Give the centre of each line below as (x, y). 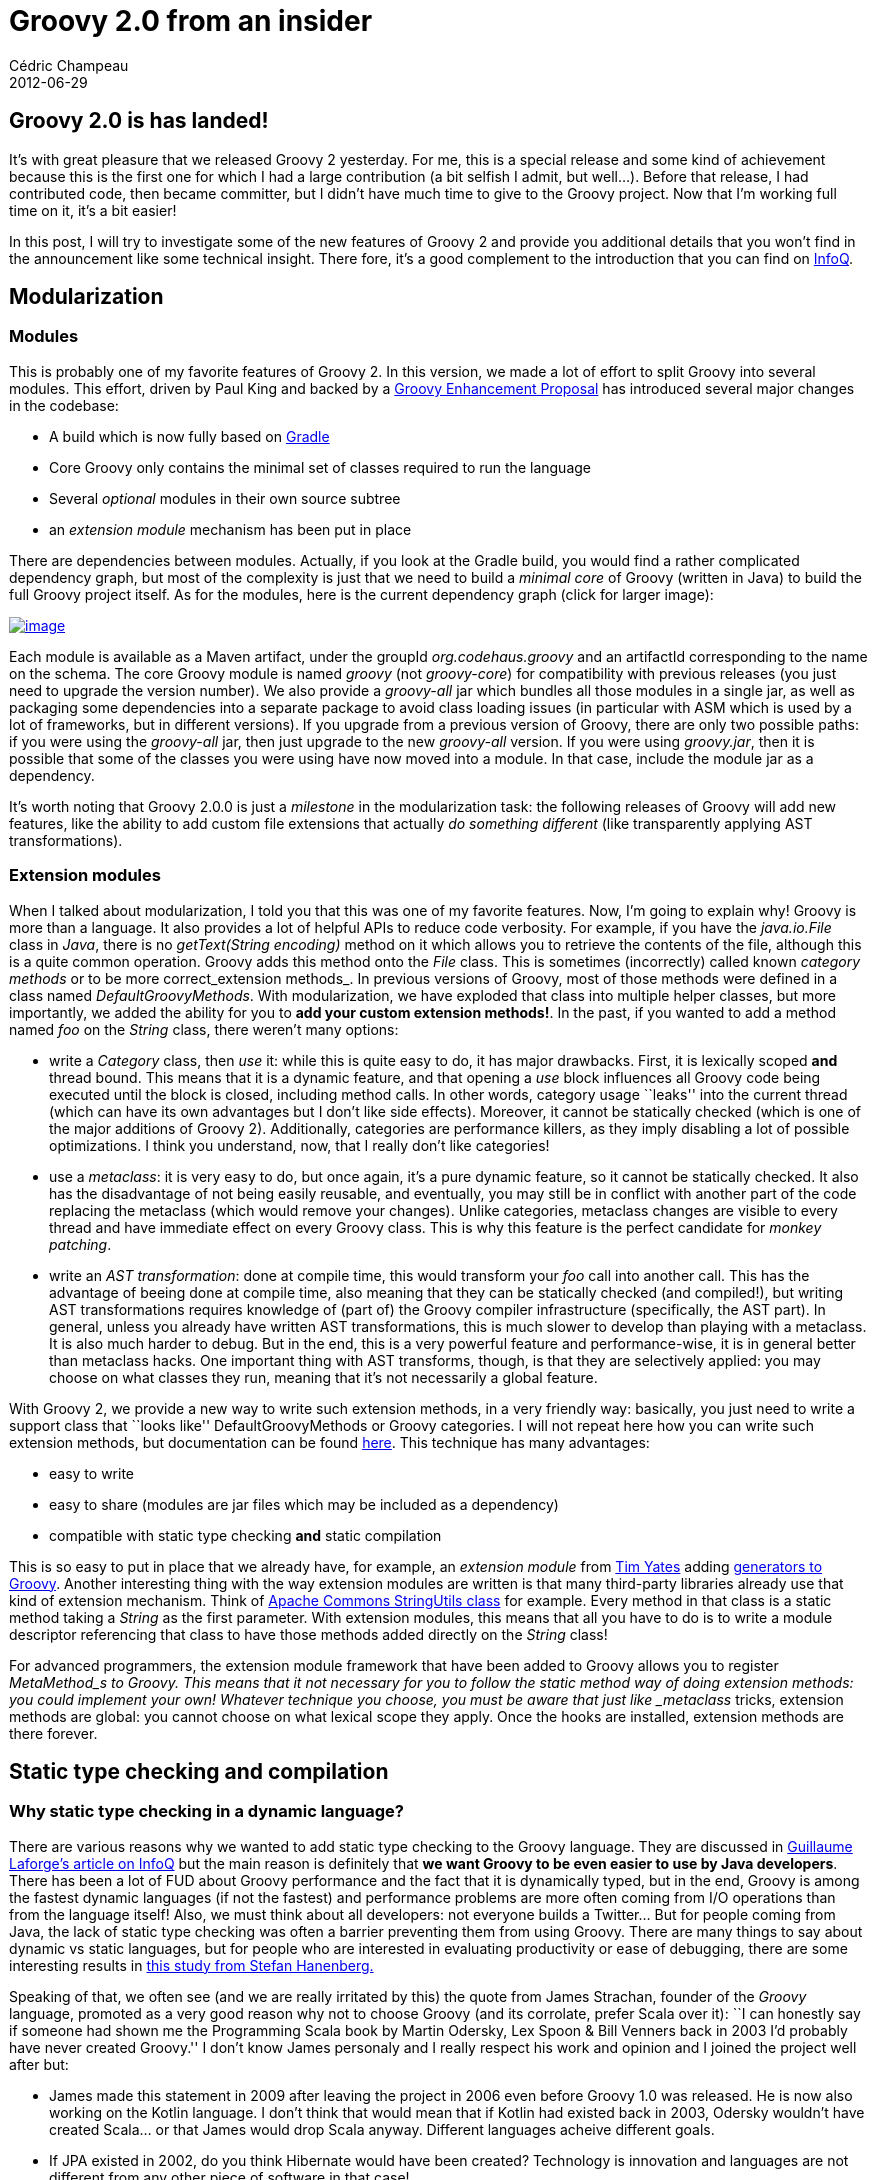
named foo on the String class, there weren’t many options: (204, 1029)
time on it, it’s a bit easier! (93, 210)
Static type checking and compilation (199, 1771)
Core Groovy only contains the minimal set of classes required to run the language (320, 467)
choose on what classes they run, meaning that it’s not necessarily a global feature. (323, 1377)
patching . (80, 1244)
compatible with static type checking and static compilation (245, 1535)
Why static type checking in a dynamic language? (206, 1811)
